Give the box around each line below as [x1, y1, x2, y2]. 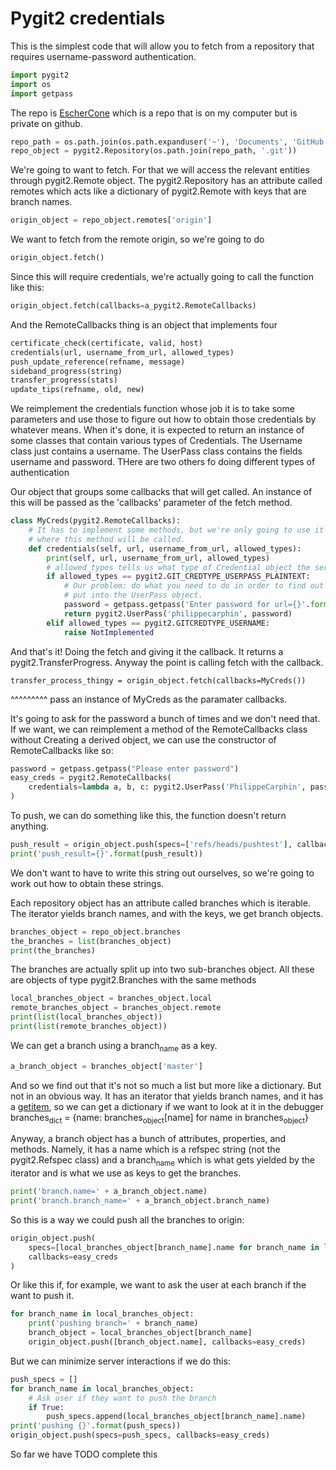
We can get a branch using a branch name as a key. [10, 1039, 218, 1054]
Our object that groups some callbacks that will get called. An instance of [10, 486, 313, 498]
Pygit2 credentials [10, 7, 166, 30]
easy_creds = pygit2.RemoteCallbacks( [10, 773, 172, 783]
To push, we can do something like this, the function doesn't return [10, 810, 287, 822]
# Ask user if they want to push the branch [28, 1393, 217, 1403]
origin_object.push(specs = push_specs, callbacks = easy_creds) [10, 1430, 271, 1441]
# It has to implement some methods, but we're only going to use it [28, 525, 325, 536]
